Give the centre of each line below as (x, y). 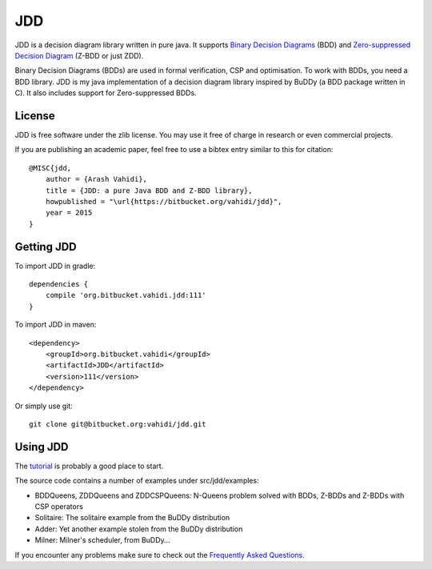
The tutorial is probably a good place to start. (89, 466)
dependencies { (59, 284)
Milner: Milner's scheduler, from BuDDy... (103, 540)
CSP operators (59, 507)
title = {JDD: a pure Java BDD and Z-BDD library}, (149, 190)
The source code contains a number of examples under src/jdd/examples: (137, 481)
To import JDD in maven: (56, 325)
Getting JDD (46, 247)
